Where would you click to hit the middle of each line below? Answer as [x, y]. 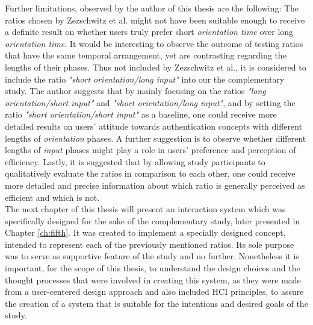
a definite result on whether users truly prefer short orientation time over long [149, 32]
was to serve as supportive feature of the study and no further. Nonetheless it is [152, 256]
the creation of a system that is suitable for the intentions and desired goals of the [156, 303]
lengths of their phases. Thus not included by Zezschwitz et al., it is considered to [156, 67]
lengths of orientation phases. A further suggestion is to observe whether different [156, 138]
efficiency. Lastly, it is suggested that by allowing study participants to [135, 161]
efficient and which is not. [52, 197]
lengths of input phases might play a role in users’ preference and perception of [150, 150]
